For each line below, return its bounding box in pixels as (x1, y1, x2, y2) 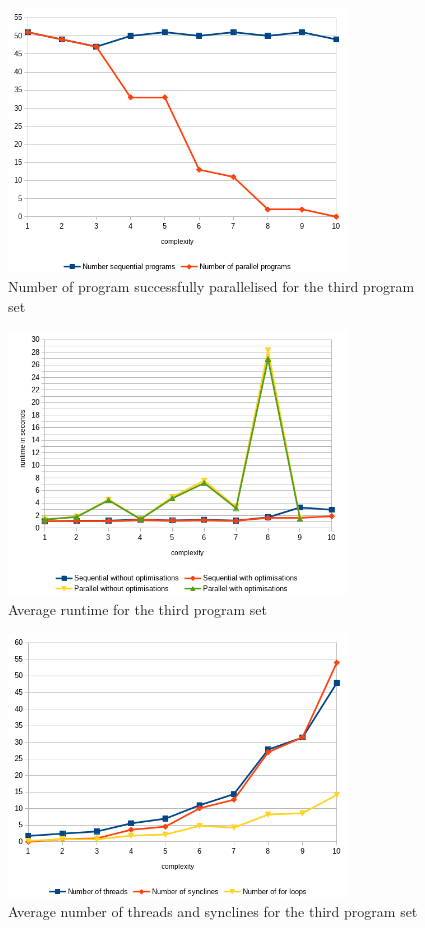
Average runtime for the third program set (8, 598, 267, 619)
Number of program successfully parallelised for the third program (8, 276, 415, 297)
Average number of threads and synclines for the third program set (8, 901, 418, 922)
